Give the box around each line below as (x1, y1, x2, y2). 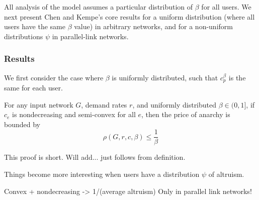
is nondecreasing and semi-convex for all (12, 109, 136, 120)
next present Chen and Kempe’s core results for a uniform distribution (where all (4, 11, 255, 22)
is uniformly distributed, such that (112, 72, 218, 82)
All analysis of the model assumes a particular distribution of (4, 2, 193, 12)
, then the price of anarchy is (141, 109, 230, 120)
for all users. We (201, 2, 251, 12)
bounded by (4, 119, 40, 129)
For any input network (4, 99, 73, 110)
